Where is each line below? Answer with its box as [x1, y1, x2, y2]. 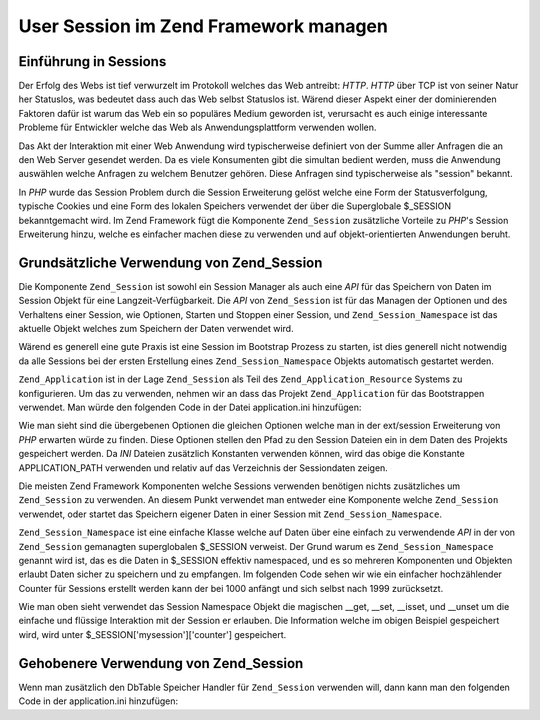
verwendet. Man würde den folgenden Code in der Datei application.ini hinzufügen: [18, 401, 362, 413]
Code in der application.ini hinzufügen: [18, 695, 179, 707]
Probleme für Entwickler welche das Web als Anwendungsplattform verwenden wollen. [18, 121, 377, 134]
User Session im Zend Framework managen [18, 15, 389, 37]
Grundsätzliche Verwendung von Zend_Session [18, 254, 323, 271]
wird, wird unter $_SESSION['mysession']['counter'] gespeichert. [18, 628, 287, 640]
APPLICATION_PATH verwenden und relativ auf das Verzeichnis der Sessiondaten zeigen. [18, 461, 389, 474]
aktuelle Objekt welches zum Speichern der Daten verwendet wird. [18, 323, 294, 335]
